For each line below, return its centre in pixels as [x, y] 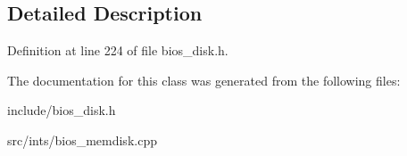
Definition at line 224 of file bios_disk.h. [118, 50]
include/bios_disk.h [62, 110]
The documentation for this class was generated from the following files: [204, 80]
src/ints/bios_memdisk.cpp [82, 140]
